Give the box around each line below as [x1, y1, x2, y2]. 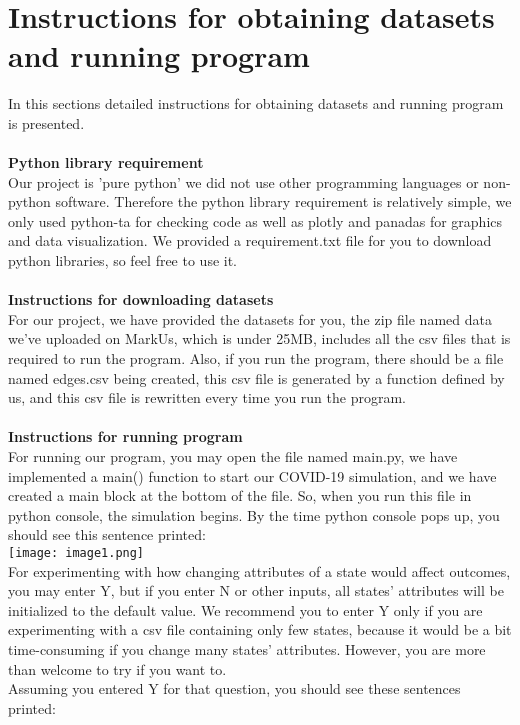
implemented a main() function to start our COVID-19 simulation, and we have [8, 465, 497, 486]
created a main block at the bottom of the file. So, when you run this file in [8, 485, 472, 506]
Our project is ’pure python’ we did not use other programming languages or [8, 171, 479, 192]
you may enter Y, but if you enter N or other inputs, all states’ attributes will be [8, 580, 504, 601]
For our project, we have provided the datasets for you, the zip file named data [8, 308, 492, 329]
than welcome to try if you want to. [8, 658, 227, 679]
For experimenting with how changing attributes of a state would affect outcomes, [8, 560, 511, 581]
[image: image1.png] [8, 545, 145, 560]
